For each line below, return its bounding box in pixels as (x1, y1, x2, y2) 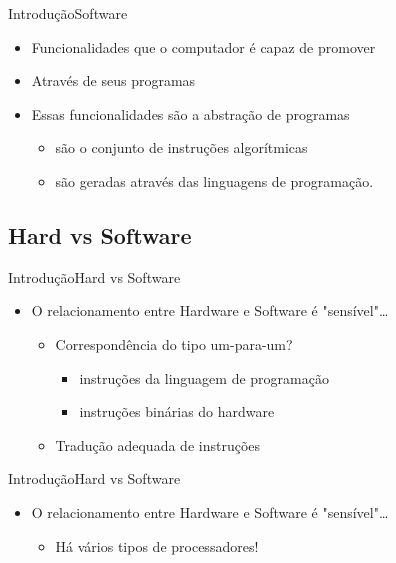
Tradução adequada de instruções (55, 434, 261, 455)
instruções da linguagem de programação (79, 367, 329, 388)
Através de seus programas (31, 70, 196, 91)
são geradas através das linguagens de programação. (55, 170, 374, 191)
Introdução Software (8, 3, 128, 23)
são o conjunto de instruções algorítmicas (55, 137, 308, 158)
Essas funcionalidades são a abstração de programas (31, 103, 350, 124)
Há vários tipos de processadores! (55, 535, 259, 556)
